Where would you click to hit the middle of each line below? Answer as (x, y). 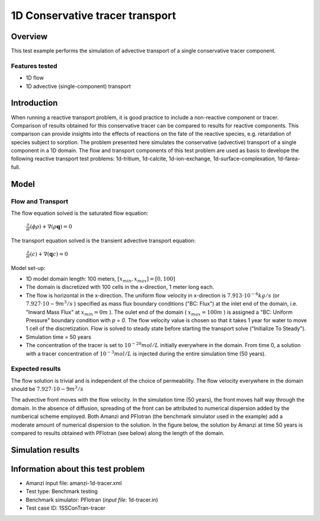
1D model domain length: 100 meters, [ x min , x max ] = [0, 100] (100, 279)
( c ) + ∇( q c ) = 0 (49, 254)
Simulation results (45, 450)
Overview (29, 36)
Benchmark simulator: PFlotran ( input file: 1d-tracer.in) (92, 500)
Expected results (36, 369)
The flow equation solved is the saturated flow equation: (80, 213)
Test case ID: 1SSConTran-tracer (66, 508)
